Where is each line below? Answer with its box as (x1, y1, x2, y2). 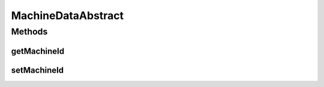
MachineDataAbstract (11, 9, 124, 22)
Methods (11, 26, 48, 37)
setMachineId (11, 65, 64, 75)
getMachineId (11, 46, 65, 56)
